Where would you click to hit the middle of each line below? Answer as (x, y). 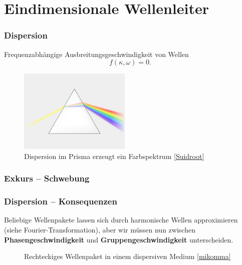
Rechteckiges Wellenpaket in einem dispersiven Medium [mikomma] (128, 256)
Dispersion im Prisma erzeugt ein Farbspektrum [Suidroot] (114, 156)
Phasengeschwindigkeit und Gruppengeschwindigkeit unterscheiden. (119, 239)
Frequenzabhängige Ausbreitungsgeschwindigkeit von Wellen (96, 54)
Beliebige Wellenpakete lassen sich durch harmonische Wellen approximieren (121, 220)
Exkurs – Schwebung (47, 178)
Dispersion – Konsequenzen (61, 201)
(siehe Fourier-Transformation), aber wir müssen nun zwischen (100, 230)
